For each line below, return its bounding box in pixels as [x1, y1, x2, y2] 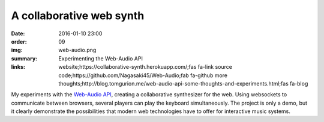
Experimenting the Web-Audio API [58, 54, 143, 62]
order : [11, 38, 27, 45]
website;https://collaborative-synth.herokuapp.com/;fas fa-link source [58, 63, 232, 71]
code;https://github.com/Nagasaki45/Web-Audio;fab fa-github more [58, 72, 228, 79]
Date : [11, 30, 25, 37]
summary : [11, 54, 38, 62]
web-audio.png [58, 47, 97, 54]
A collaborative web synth [11, 9, 145, 22]
